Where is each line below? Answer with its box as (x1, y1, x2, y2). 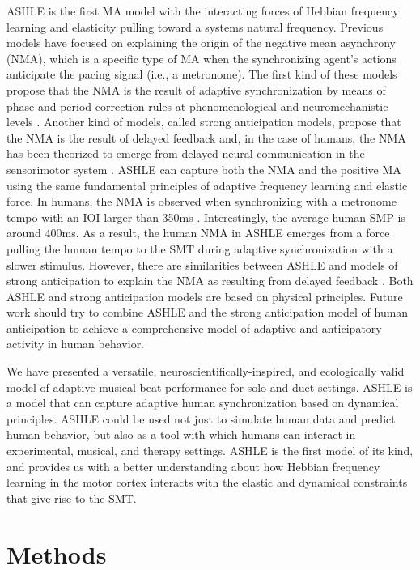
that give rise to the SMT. (6, 489, 137, 506)
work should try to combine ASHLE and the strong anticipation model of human (6, 304, 409, 321)
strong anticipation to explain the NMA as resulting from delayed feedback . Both (6, 272, 414, 289)
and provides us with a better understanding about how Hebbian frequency (6, 457, 380, 474)
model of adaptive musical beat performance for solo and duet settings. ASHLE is (6, 378, 413, 395)
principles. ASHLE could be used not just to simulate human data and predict (6, 410, 396, 427)
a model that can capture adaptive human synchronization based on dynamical (6, 394, 399, 411)
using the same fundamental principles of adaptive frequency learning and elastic (6, 177, 408, 194)
